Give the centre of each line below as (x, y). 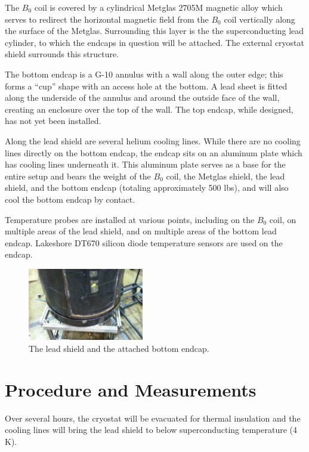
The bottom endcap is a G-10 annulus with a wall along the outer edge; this (144, 74)
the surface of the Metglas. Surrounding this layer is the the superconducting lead (154, 31)
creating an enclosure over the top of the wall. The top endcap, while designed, (149, 109)
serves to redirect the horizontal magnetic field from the (107, 19)
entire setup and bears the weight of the (78, 176)
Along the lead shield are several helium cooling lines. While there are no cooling (153, 140)
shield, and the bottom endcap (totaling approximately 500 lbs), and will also (147, 188)
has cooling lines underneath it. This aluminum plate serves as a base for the (145, 164)
